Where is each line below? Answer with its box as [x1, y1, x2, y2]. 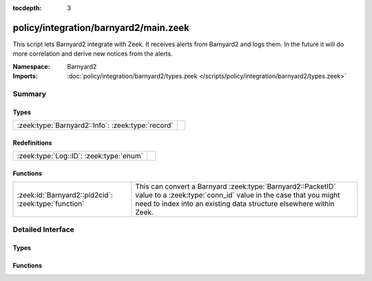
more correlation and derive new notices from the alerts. [12, 50, 173, 58]
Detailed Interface [12, 225, 75, 234]
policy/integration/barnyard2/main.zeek [12, 21, 189, 34]
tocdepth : [12, 4, 42, 12]
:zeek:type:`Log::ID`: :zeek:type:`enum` [17, 152, 144, 161]
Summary [12, 89, 47, 98]
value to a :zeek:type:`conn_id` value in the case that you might [135, 190, 340, 200]
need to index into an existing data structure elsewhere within [135, 199, 335, 209]
